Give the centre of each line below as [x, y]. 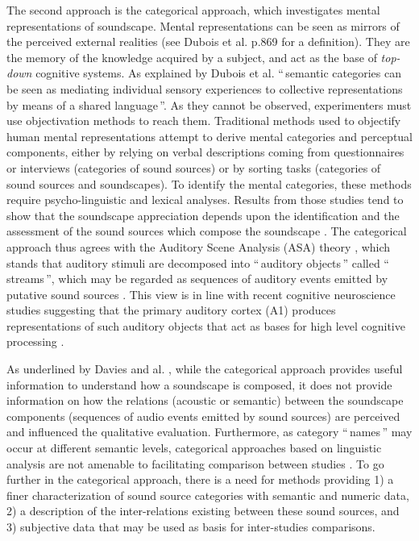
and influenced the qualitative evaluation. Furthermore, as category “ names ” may [209, 432]
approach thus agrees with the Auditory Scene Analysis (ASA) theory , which [199, 246]
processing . [35, 341]
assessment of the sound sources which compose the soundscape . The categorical [207, 231]
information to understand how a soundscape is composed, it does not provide [199, 384]
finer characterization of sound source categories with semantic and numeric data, [208, 495]
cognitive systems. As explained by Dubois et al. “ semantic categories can [218, 73]
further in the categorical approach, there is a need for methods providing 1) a [200, 479]
